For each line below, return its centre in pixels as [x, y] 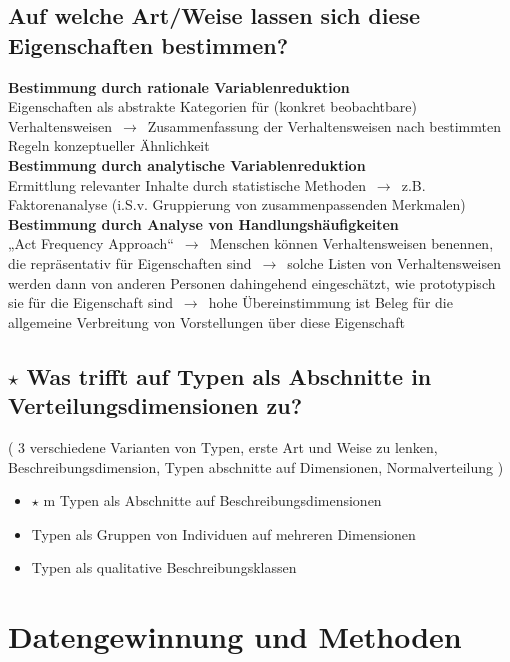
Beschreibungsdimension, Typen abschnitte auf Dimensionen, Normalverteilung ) [256, 466]
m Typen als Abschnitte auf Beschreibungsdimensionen [212, 500]
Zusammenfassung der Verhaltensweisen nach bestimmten [324, 125]
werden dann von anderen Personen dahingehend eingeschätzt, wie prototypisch [252, 282]
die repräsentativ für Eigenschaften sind [130, 262]
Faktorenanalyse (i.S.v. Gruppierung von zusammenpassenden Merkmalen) [237, 204]
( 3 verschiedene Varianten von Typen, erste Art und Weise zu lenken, [223, 446]
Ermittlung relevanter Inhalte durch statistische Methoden [187, 184]
